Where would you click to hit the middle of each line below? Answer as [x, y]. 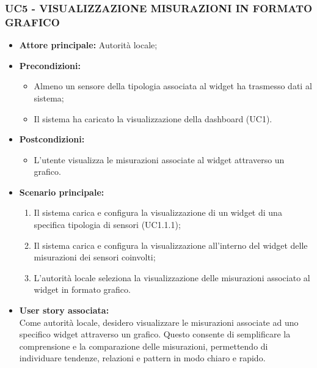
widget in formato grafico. [82, 289]
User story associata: [64, 310]
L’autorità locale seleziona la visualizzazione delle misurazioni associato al [172, 277]
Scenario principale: [62, 192]
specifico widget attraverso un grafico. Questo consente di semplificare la [155, 334]
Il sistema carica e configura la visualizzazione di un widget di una [158, 212]
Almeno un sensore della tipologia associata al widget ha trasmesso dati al [173, 86]
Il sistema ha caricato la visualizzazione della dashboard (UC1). [153, 118]
